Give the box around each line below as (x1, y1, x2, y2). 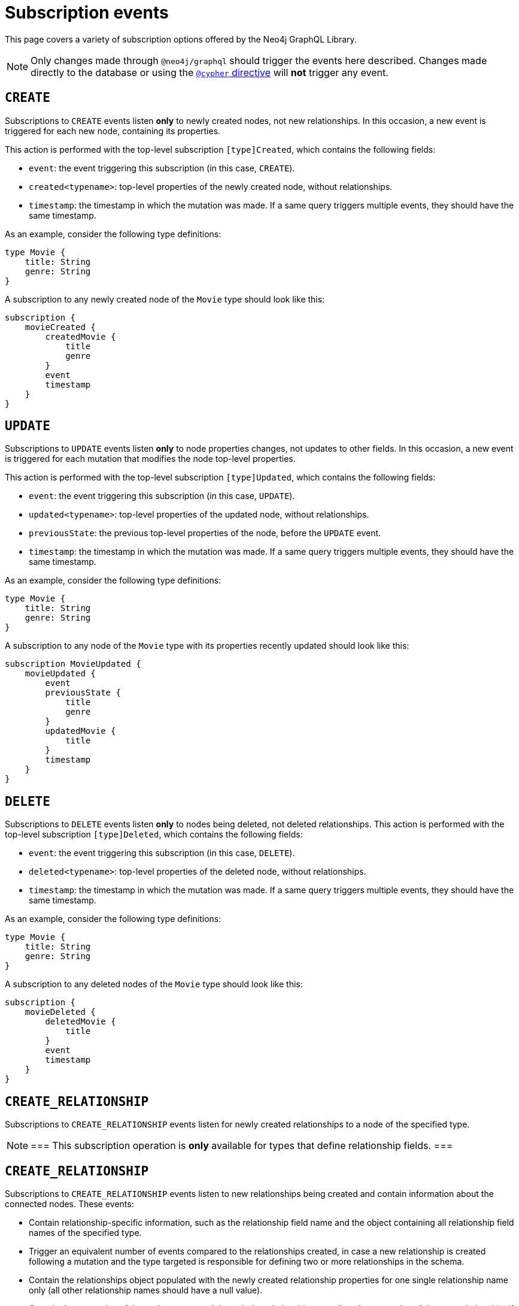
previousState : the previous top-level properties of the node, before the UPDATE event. (29, 528, 381, 539)
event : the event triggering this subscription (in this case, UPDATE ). (29, 491, 295, 501)
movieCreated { (25, 322, 96, 332)
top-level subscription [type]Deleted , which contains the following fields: (5, 829, 303, 840)
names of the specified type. (29, 1227, 142, 1238)
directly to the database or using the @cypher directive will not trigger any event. (31, 66, 389, 78)
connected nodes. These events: (5, 1198, 134, 1209)
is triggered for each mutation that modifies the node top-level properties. (5, 454, 296, 464)
